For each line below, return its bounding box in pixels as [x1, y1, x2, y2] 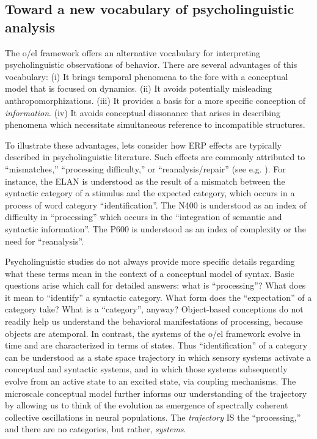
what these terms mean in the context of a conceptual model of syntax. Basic [5, 267, 294, 279]
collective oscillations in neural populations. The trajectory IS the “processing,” [5, 410, 301, 423]
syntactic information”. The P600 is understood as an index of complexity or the [5, 222, 306, 235]
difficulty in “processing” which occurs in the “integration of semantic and [5, 210, 282, 223]
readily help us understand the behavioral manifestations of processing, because [5, 315, 303, 328]
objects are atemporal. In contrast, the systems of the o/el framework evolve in [5, 326, 301, 339]
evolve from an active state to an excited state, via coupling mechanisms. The [5, 375, 296, 388]
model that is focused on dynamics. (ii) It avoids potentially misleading [5, 82, 272, 95]
